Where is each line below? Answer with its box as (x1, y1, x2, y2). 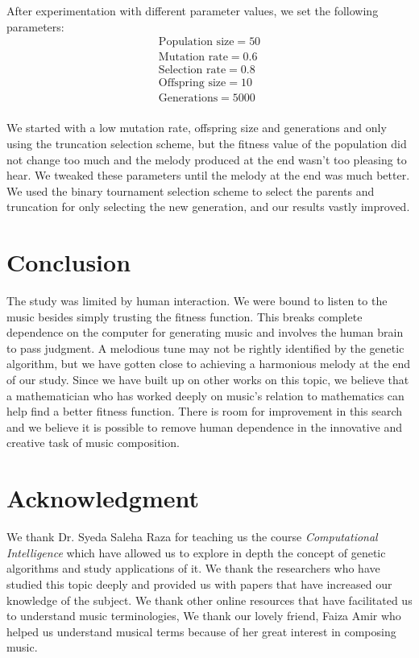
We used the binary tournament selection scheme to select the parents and (6, 182, 375, 199)
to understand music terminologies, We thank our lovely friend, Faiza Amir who (6, 607, 401, 624)
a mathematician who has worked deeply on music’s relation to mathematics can (6, 387, 404, 403)
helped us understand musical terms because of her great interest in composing (6, 623, 396, 639)
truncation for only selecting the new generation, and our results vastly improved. (6, 198, 410, 215)
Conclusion (6, 246, 131, 279)
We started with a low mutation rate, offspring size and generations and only (6, 119, 387, 136)
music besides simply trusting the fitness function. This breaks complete (6, 308, 363, 325)
